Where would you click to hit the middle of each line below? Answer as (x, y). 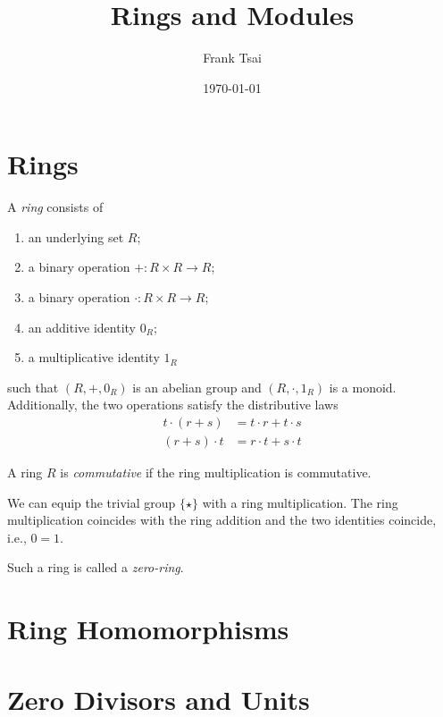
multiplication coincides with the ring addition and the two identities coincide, (222, 520)
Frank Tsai (232, 58)
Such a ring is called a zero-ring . (96, 567)
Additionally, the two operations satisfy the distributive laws (173, 405)
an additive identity (82, 327)
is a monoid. (363, 387)
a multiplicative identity (94, 357)
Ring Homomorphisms (148, 629)
